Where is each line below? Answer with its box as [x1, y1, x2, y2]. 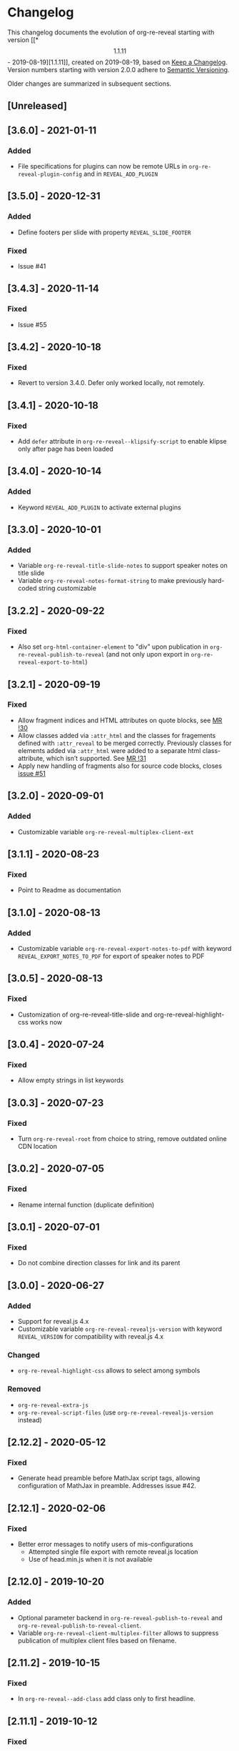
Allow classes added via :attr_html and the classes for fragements [17, 731, 216, 739]
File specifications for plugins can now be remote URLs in [17, 162, 188, 171]
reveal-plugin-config [17, 171, 82, 179]
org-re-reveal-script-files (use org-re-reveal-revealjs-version [17, 1408, 214, 1417]
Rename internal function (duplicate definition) [17, 1200, 155, 1209]
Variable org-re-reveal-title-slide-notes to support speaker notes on [17, 562, 228, 570]
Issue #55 [17, 320, 48, 329]
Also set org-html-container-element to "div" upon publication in [17, 642, 208, 651]
